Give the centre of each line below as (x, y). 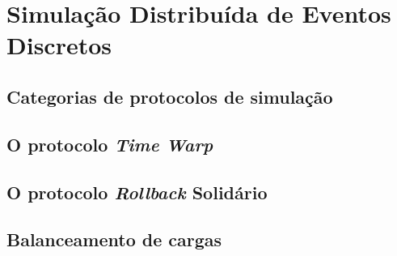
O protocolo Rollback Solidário (137, 192)
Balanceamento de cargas (114, 239)
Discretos (59, 45)
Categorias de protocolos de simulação (170, 96)
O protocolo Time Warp (110, 144)
